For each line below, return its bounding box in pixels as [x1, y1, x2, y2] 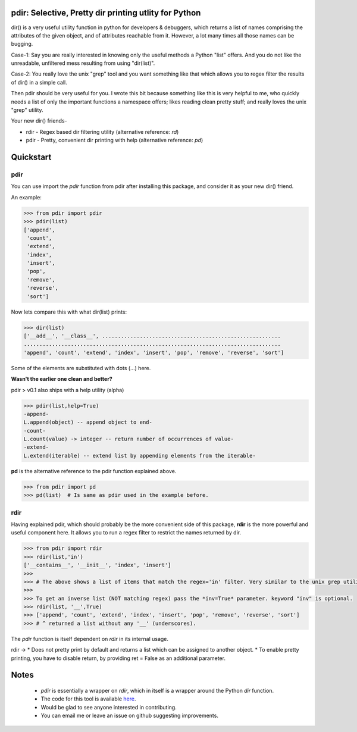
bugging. [11, 40, 33, 48]
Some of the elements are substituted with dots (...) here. [11, 364, 151, 371]
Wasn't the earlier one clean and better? [11, 376, 112, 383]
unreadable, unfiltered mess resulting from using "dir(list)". [11, 60, 155, 67]
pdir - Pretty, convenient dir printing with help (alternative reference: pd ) [26, 137, 203, 144]
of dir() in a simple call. [11, 79, 68, 86]
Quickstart [11, 152, 52, 162]
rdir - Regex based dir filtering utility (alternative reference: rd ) [26, 128, 179, 135]
